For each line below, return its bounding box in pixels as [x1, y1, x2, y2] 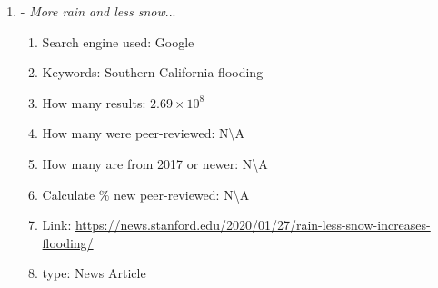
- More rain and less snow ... [20, 2, 176, 20]
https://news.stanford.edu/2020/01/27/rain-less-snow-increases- [75, 215, 431, 234]
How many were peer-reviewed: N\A [42, 124, 245, 143]
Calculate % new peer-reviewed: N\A [42, 184, 250, 204]
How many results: [42, 93, 146, 112]
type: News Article [42, 263, 146, 283]
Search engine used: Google [42, 32, 194, 51]
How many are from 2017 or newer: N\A [42, 154, 268, 173]
